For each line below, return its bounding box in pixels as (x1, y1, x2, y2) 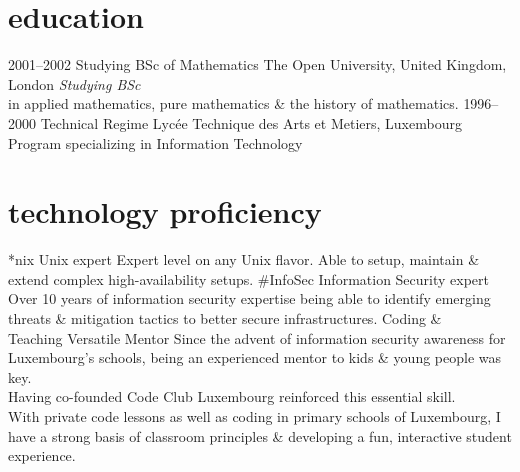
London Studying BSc (8, 73, 141, 94)
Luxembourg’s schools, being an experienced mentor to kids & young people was (8, 347, 502, 368)
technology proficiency (8, 191, 322, 232)
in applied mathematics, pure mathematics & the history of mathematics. (8, 93, 459, 114)
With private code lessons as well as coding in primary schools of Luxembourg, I (8, 405, 501, 426)
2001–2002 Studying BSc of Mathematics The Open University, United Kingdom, (8, 54, 507, 75)
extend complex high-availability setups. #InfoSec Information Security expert (8, 268, 489, 289)
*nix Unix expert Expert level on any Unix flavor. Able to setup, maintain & (8, 249, 480, 270)
